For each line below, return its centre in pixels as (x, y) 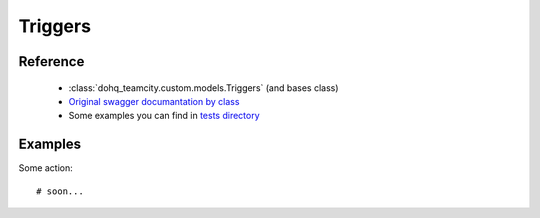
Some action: (46, 168)
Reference (51, 61)
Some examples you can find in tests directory (164, 116)
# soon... (60, 191)
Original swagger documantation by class (154, 101)
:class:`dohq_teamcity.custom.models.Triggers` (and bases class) (203, 87)
